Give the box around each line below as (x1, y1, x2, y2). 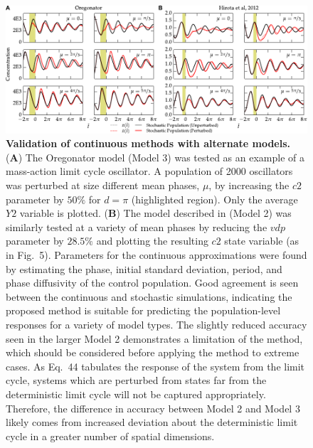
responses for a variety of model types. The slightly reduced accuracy (6, 316, 307, 331)
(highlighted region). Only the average (131, 191, 298, 206)
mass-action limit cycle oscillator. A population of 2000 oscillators (6, 164, 293, 178)
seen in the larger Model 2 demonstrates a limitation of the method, (6, 331, 303, 346)
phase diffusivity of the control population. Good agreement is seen (6, 275, 299, 290)
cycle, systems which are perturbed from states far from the (6, 373, 267, 388)
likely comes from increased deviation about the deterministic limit (6, 415, 298, 430)
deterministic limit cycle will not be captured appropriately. (6, 386, 266, 401)
